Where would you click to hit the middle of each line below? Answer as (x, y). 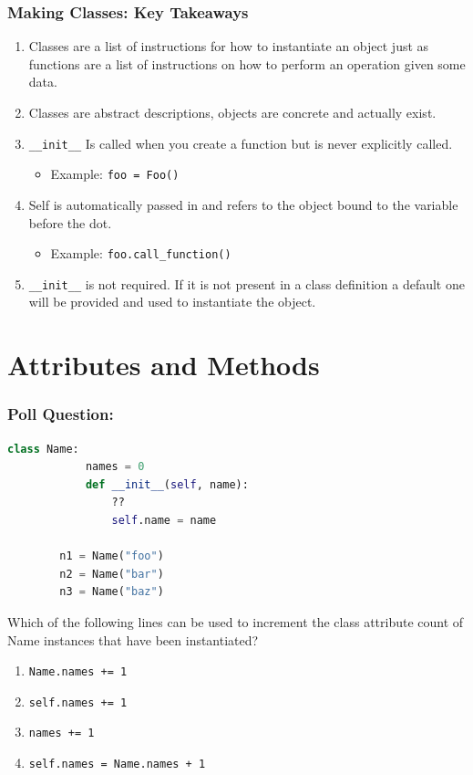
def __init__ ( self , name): (167, 484)
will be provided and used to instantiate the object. (172, 302)
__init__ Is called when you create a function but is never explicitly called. (241, 143)
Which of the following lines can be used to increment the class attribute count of (236, 621)
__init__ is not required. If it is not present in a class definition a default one (247, 283)
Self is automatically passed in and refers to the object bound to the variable (243, 204)
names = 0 (115, 467)
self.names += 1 (78, 702)
